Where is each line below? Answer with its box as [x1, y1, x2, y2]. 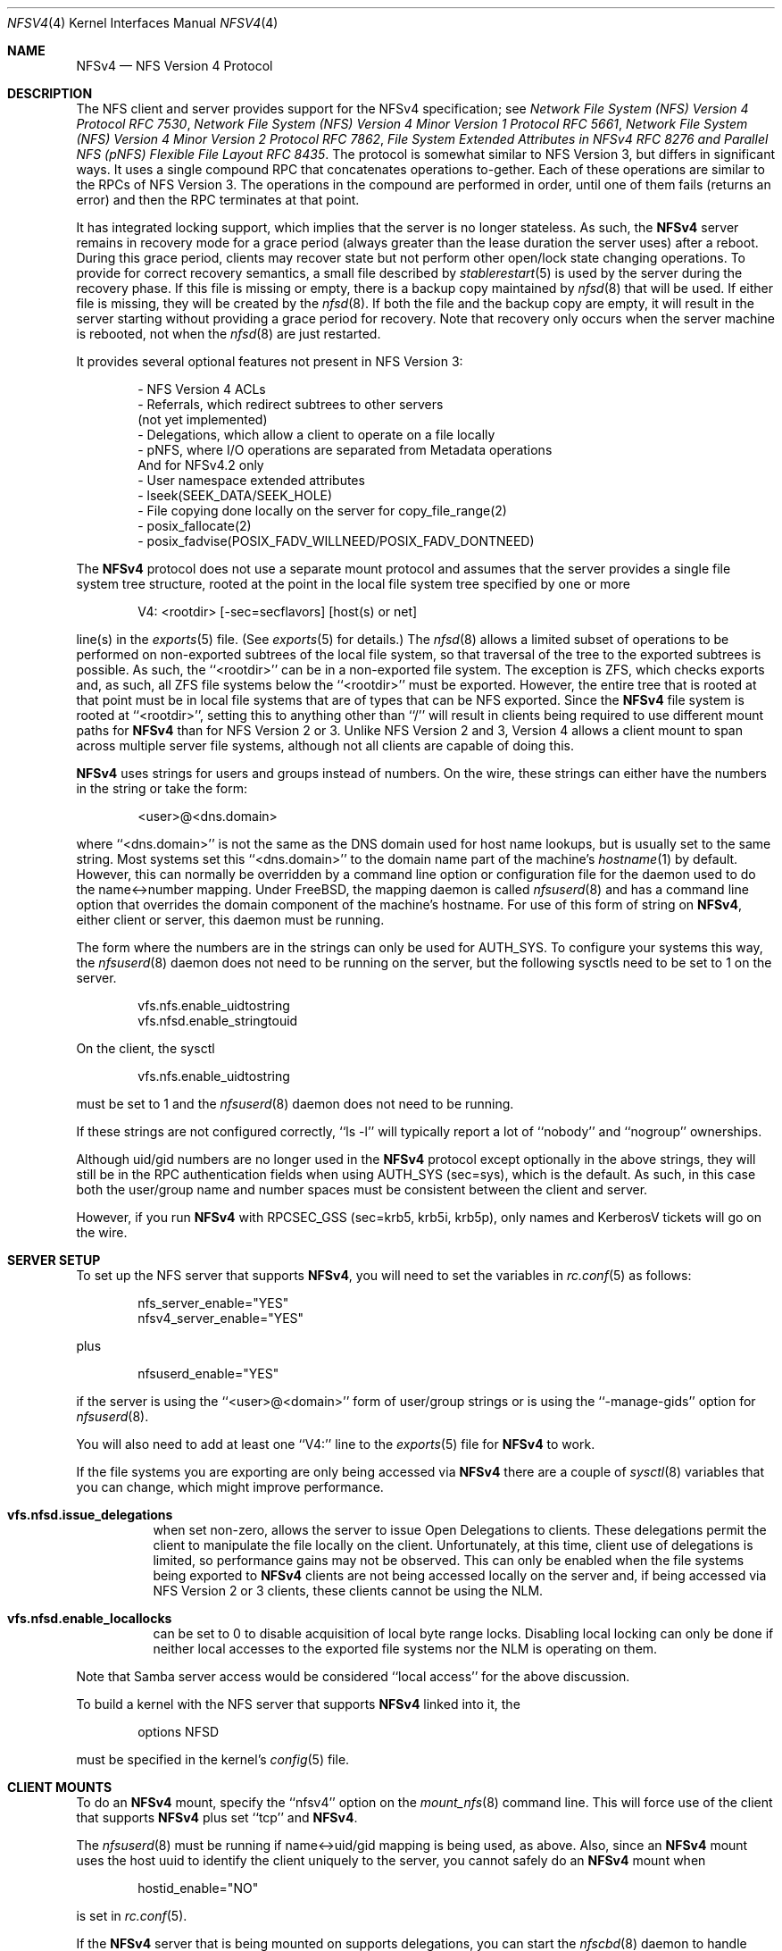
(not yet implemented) [137, 412, 268, 427]
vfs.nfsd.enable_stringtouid [137, 1013, 298, 1028]
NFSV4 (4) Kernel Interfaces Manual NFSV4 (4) [7, 15, 279, 30]
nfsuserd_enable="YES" [137, 1366, 279, 1381]
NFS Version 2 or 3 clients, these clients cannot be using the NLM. [153, 1583, 544, 1598]
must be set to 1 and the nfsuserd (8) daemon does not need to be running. [76, 1096, 514, 1111]
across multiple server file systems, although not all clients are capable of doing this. [76, 738, 575, 753]
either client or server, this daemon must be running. [76, 912, 385, 927]
